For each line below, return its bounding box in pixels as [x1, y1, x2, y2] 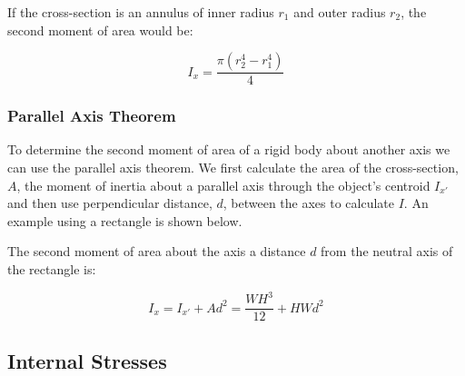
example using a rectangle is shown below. [7, 211, 242, 230]
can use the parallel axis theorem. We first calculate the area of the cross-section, [7, 158, 459, 177]
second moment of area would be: [7, 20, 193, 39]
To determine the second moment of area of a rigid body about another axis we [7, 140, 450, 159]
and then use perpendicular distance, [7, 193, 213, 213]
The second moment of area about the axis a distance [7, 242, 306, 261]
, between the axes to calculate [223, 193, 395, 213]
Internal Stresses [7, 346, 167, 374]
